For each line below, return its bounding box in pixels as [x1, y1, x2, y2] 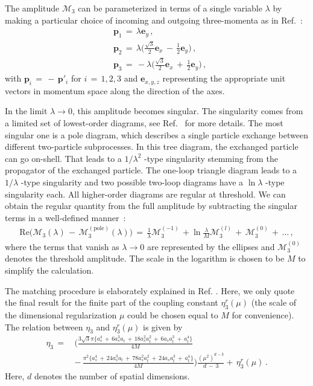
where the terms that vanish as [5, 240, 119, 253]
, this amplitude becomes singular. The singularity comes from [72, 105, 303, 117]
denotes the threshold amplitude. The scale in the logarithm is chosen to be [5, 252, 285, 265]
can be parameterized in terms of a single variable [78, 2, 262, 14]
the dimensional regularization [5, 309, 117, 321]
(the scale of [251, 296, 297, 309]
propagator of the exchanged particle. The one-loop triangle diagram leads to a [5, 164, 297, 176]
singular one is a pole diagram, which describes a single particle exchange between [5, 128, 308, 141]
